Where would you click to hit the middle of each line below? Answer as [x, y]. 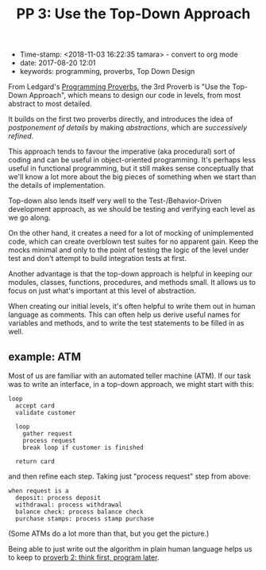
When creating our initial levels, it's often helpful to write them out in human [132, 306]
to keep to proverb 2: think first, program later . [84, 557]
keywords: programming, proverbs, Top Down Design [107, 72]
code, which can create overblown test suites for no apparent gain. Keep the [133, 242]
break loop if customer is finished [83, 447]
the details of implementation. [57, 185]
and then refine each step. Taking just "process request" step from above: [129, 476]
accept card [35, 406]
